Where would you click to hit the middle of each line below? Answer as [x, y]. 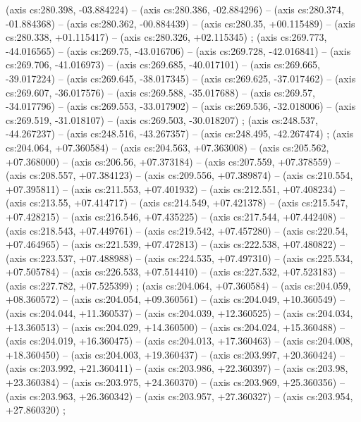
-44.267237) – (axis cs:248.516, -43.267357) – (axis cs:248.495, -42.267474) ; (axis [180, 134]
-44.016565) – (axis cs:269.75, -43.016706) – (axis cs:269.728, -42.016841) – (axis [178, 50]
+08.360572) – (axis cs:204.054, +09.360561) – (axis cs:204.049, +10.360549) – [175, 299]
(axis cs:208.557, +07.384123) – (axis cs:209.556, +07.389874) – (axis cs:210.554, [179, 175]
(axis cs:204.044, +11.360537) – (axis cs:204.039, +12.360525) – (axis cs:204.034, [179, 313]
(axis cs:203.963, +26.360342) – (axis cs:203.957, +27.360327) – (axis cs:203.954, [179, 396]
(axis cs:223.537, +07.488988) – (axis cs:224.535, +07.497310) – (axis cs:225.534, [179, 257]
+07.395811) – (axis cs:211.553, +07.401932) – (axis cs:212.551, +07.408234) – [175, 188]
